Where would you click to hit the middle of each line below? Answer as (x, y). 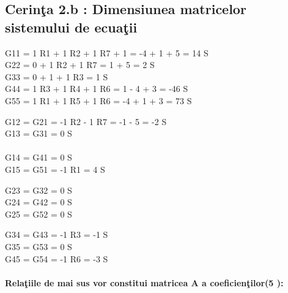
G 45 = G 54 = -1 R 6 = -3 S (57, 258)
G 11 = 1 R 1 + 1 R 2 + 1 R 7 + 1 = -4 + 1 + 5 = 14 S (107, 52)
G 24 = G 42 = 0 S (39, 202)
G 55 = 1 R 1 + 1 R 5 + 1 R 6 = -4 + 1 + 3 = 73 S (98, 100)
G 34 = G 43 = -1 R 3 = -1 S (57, 234)
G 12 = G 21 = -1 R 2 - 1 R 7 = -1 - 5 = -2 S (86, 121)
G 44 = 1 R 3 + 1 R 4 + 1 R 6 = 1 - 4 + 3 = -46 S (97, 89)
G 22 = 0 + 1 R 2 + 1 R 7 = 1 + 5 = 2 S (80, 65)
